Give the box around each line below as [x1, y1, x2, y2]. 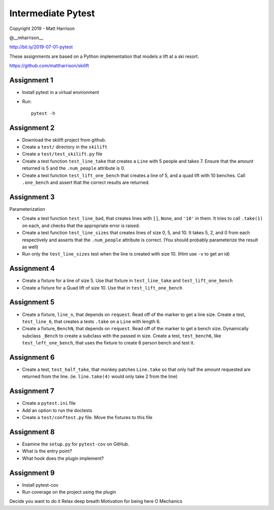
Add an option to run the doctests [22, 407, 92, 413]
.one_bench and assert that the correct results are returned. [22, 179, 150, 185]
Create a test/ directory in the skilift [22, 144, 108, 150]
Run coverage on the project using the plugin [22, 489, 117, 495]
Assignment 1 [9, 76, 53, 84]
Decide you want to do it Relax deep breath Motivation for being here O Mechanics [9, 498, 183, 504]
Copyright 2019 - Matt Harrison [9, 25, 75, 31]
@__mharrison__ [9, 35, 43, 41]
